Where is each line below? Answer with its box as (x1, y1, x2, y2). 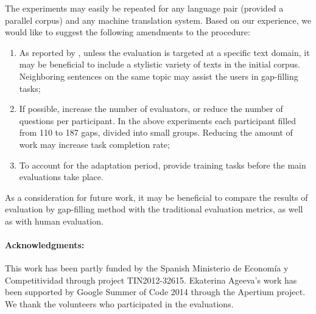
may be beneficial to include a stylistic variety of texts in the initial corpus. (19, 58, 301, 71)
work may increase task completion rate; (19, 138, 170, 150)
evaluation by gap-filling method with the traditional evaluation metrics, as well (5, 203, 303, 215)
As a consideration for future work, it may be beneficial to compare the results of (5, 190, 308, 203)
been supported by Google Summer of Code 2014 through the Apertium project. (5, 285, 306, 298)
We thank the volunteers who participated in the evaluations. (5, 298, 234, 310)
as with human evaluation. (5, 214, 104, 227)
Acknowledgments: (5, 239, 85, 251)
